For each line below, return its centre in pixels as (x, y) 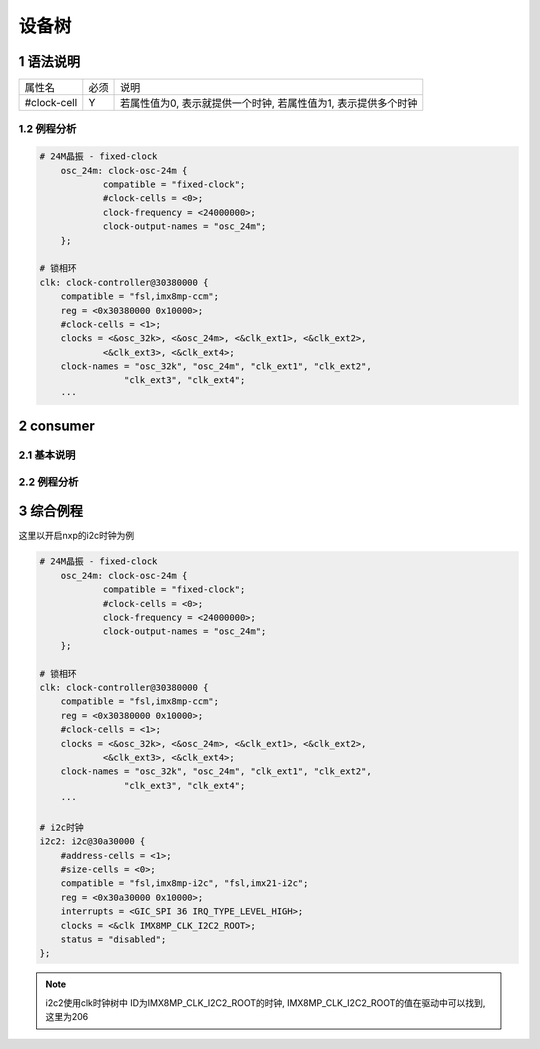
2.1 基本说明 (47, 455)
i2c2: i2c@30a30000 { (92, 841)
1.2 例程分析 (47, 129)
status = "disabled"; (113, 939)
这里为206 (67, 1017)
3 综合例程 (51, 511)
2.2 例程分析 (48, 482)
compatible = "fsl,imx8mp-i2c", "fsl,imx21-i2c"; (184, 883)
